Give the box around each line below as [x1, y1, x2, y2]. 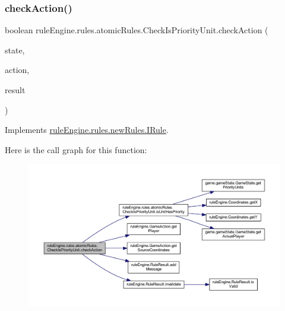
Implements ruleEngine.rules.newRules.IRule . [5, 123, 169, 136]
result [5, 84, 26, 96]
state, [5, 43, 25, 56]
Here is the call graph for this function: [5, 143, 147, 155]
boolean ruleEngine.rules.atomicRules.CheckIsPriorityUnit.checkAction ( [5, 24, 268, 36]
